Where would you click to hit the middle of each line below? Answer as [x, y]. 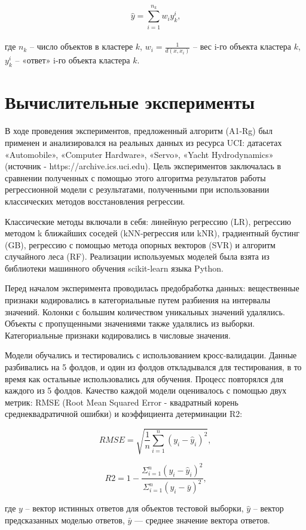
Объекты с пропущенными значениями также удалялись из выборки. [130, 323]
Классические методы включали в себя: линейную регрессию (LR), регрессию [148, 221]
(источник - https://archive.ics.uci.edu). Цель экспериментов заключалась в [143, 166]
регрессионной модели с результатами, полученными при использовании [137, 189]
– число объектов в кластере [82, 46]
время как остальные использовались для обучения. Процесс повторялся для [144, 378]
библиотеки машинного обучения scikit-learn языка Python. [114, 268]
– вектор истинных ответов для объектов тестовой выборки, [134, 508]
